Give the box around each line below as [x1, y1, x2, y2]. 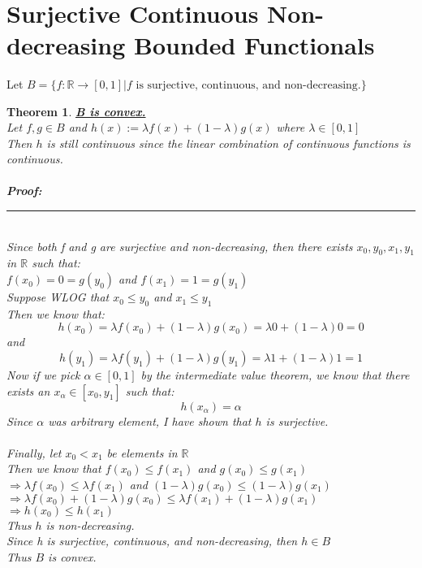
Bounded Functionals [133, 28, 375, 61]
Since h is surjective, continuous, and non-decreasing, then [6, 532, 298, 549]
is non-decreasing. [45, 516, 135, 533]
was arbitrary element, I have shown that [48, 412, 252, 429]
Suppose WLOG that [6, 288, 110, 306]
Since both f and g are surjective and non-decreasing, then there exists [6, 237, 353, 254]
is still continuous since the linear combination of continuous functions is [46, 134, 411, 151]
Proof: [6, 182, 42, 199]
